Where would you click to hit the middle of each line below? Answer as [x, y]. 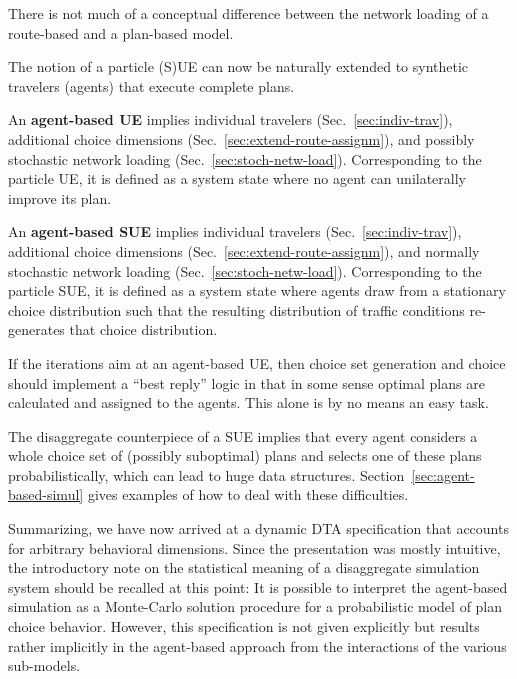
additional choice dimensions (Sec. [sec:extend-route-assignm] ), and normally [244, 250]
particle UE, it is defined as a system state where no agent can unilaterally [237, 178]
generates [36, 329]
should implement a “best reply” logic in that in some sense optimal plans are [246, 382]
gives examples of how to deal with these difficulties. [248, 494]
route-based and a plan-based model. [121, 32]
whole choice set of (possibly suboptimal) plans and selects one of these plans [245, 455]
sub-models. [44, 665]
